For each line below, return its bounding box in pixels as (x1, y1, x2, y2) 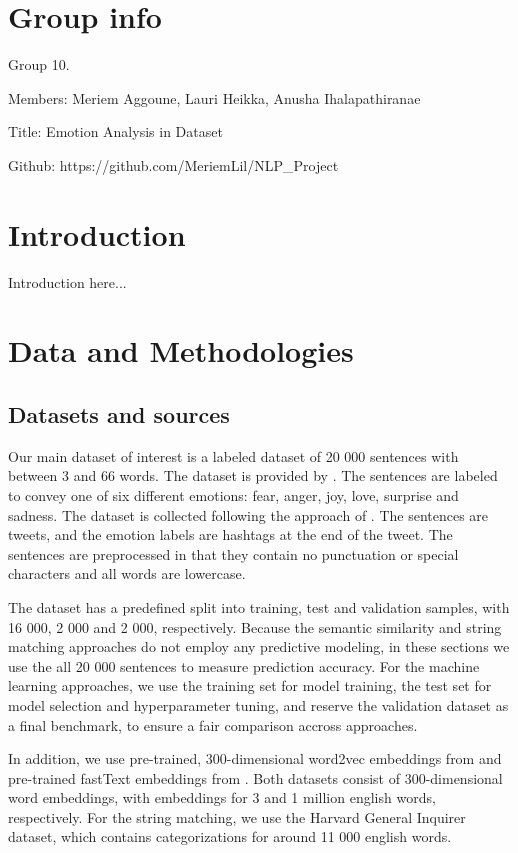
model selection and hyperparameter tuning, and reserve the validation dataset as (8, 694, 509, 715)
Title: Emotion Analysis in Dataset (8, 121, 223, 142)
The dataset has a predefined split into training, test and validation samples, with (8, 596, 510, 617)
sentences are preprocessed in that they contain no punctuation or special (8, 543, 459, 564)
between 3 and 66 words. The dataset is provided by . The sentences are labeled (8, 465, 498, 486)
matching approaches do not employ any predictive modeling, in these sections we (8, 636, 510, 657)
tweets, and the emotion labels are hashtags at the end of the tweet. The (8, 524, 453, 545)
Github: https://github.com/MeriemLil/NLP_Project (8, 154, 339, 175)
